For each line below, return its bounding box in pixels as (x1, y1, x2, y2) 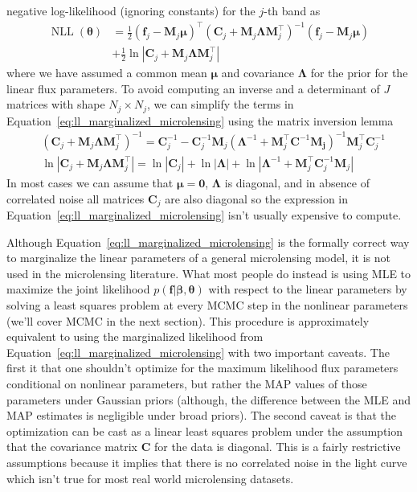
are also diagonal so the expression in (165, 190, 349, 207)
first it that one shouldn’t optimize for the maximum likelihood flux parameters (6, 359, 399, 376)
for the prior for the (310, 64, 408, 81)
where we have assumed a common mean (6, 64, 207, 81)
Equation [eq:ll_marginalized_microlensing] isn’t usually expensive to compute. (6, 207, 402, 223)
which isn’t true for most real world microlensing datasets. (6, 469, 294, 486)
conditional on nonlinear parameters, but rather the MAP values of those (6, 375, 367, 392)
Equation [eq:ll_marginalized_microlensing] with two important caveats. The (6, 343, 390, 360)
